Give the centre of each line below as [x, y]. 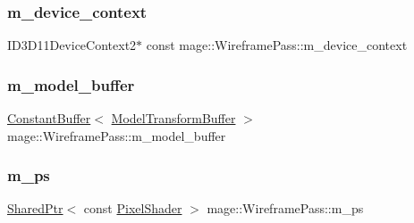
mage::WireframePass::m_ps [285, 208]
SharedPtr [35, 208]
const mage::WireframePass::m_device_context [277, 45]
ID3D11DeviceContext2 [72, 45]
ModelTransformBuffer [173, 118]
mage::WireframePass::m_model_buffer [117, 135]
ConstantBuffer [49, 118]
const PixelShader [133, 208]
